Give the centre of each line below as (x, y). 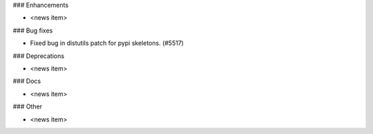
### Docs (27, 81)
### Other (28, 106)
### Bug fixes (33, 30)
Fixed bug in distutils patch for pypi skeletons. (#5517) (107, 43)
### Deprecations (39, 56)
